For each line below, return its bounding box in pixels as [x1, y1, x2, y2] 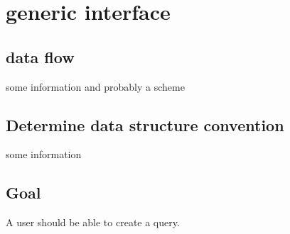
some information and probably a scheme [6, 79, 185, 94]
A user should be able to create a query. [6, 215, 180, 230]
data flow [6, 45, 75, 67]
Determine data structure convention [6, 113, 284, 135]
